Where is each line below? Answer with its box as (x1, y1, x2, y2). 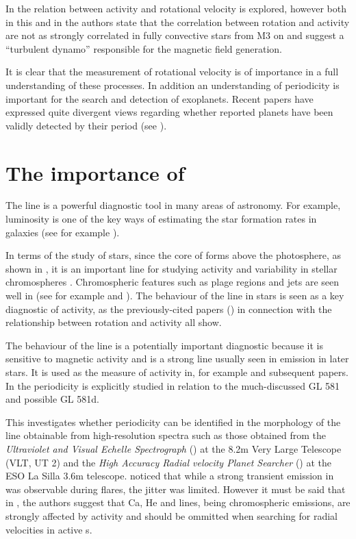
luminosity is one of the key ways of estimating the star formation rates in (5, 212, 317, 226)
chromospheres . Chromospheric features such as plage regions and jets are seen (5, 275, 340, 289)
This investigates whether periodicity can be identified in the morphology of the (5, 414, 341, 429)
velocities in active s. (5, 522, 92, 536)
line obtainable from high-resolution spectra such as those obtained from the (5, 428, 327, 442)
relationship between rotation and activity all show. (5, 315, 222, 329)
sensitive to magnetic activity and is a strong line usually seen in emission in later (5, 351, 349, 366)
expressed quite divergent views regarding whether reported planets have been (5, 105, 333, 119)
